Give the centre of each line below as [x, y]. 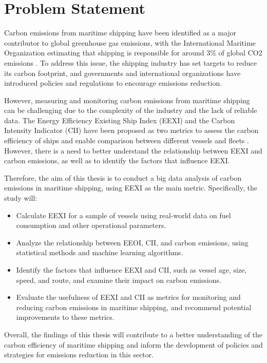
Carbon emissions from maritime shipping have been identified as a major [120, 33]
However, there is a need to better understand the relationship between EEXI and [133, 150]
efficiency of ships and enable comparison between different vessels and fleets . [127, 140]
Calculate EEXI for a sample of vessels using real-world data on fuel [123, 215]
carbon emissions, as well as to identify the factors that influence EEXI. [117, 160]
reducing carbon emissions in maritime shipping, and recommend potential [134, 307]
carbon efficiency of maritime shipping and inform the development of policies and [133, 344]
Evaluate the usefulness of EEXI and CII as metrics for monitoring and [128, 297]
